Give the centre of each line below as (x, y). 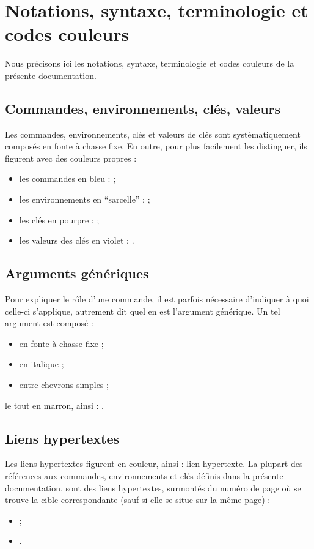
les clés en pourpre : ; (59, 219)
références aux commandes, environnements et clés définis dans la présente (144, 476)
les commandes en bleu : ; (68, 178)
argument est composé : (49, 323)
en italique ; (42, 364)
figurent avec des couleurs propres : (71, 158)
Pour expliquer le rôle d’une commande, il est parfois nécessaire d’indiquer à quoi (157, 299)
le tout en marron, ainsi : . (54, 405)
